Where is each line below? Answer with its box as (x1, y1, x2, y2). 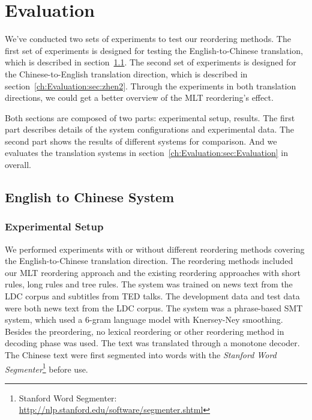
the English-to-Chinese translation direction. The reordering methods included (5, 254, 293, 267)
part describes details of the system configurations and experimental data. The (5, 123, 295, 136)
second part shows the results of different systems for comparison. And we (5, 134, 277, 147)
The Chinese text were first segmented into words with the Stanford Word (5, 349, 277, 361)
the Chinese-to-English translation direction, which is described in (5, 67, 248, 80)
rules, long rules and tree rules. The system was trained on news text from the (5, 278, 293, 290)
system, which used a (5, 313, 83, 326)
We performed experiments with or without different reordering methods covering (5, 242, 305, 255)
